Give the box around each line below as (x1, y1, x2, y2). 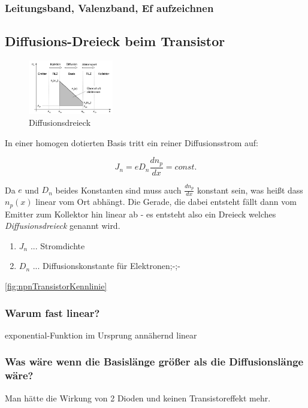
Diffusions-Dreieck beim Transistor (5, 32, 225, 50)
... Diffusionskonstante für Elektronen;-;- (32, 259, 180, 272)
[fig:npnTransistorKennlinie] (5, 280, 107, 292)
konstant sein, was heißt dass (197, 183, 303, 196)
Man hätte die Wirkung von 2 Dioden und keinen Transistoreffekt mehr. (5, 391, 271, 404)
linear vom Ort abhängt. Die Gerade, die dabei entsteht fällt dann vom (35, 195, 297, 208)
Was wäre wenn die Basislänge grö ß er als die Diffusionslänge (5, 354, 304, 369)
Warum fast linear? (5, 305, 100, 320)
